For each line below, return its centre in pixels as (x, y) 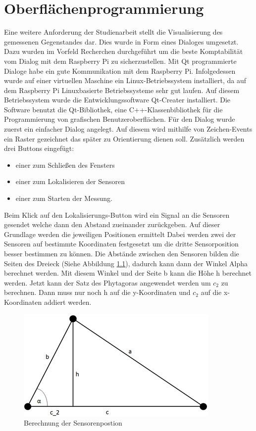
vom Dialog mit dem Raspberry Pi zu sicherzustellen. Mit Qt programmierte (120, 61)
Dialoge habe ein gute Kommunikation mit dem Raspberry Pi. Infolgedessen (120, 71)
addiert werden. (68, 302)
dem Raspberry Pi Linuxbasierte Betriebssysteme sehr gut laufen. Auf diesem (122, 90)
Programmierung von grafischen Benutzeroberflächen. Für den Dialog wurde (120, 119)
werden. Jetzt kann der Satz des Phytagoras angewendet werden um (107, 282)
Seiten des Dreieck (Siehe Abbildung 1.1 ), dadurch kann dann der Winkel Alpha (126, 263)
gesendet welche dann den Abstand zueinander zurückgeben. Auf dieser (112, 224)
